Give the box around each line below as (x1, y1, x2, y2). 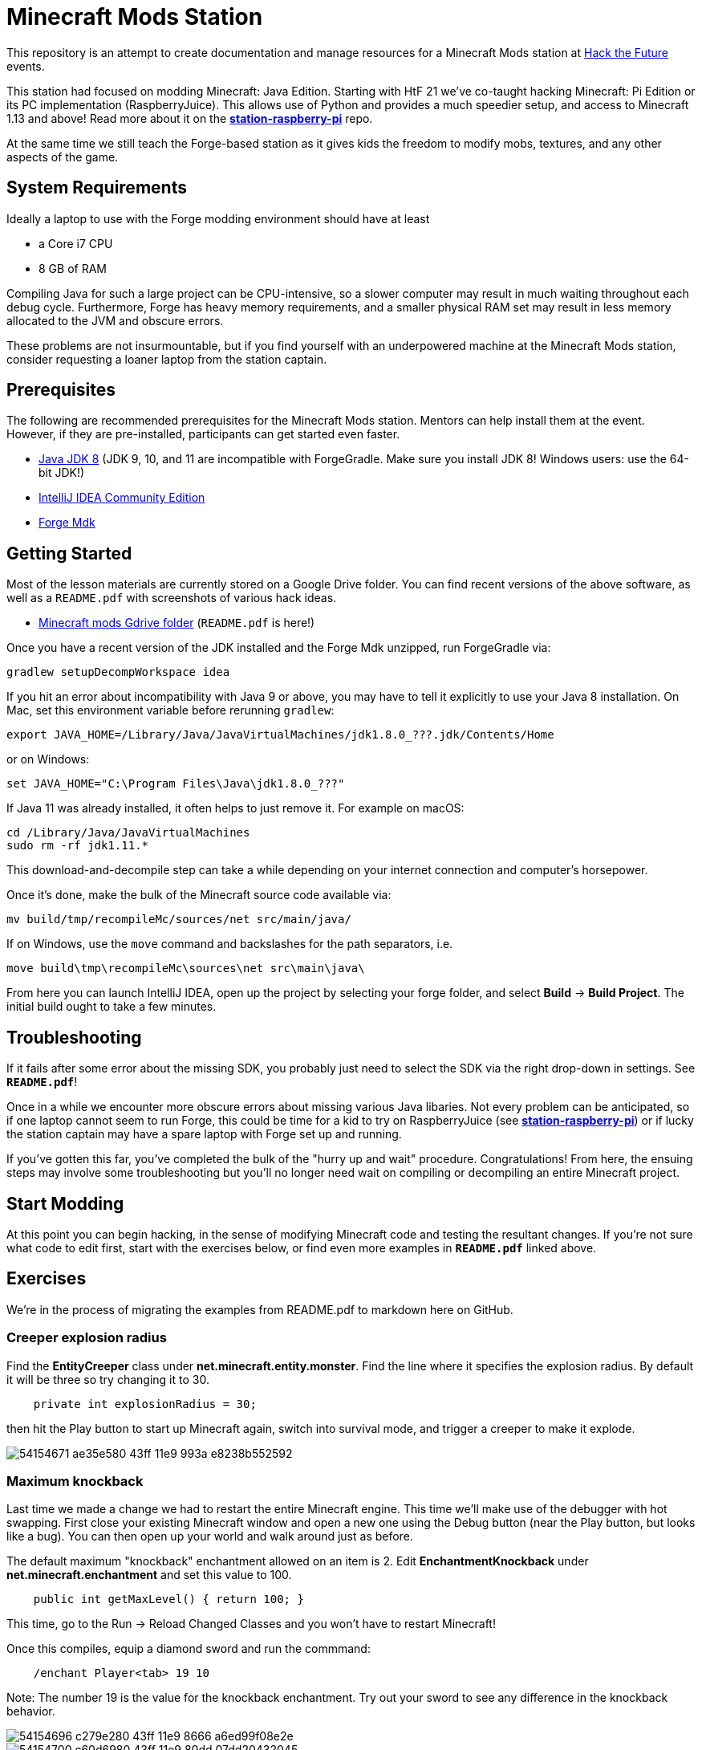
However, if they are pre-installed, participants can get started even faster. (6, 427, 400, 442)
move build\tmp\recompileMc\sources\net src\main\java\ (6, 962, 365, 975)
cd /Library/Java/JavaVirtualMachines (6, 826, 250, 840)
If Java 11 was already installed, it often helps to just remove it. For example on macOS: (6, 801, 465, 816)
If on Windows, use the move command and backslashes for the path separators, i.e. (6, 937, 453, 951)
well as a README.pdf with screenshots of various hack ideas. (6, 591, 337, 605)
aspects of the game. (6, 149, 119, 164)
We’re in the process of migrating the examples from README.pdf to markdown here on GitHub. (6, 1302, 513, 1317)
